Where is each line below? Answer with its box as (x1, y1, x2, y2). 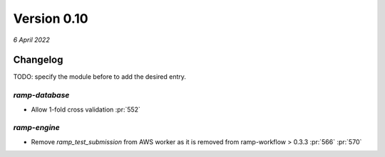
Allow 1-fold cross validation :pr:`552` (31, 105, 140, 114)
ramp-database (13, 90, 70, 100)
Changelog (13, 54, 63, 66)
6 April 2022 (13, 36, 50, 44)
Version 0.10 (13, 11, 88, 26)
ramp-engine (13, 123, 60, 133)
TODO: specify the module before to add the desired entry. (13, 72, 187, 81)
